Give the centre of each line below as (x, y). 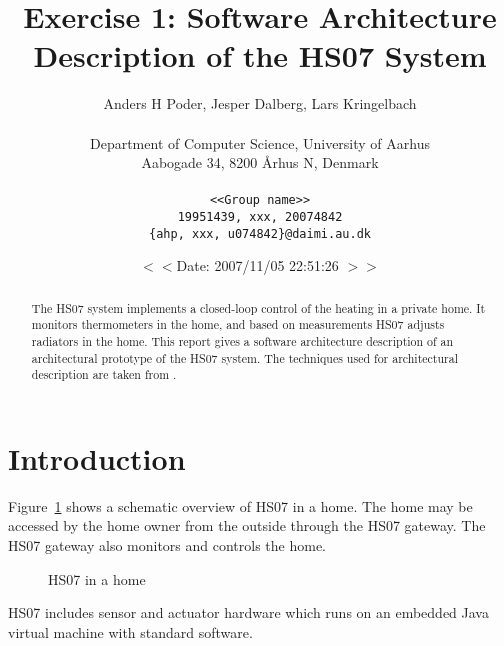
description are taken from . (104, 374)
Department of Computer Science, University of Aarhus (259, 142)
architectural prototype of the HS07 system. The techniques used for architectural (245, 357)
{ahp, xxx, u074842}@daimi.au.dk (260, 233)
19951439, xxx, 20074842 (260, 216)
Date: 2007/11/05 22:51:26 (257, 265)
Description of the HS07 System (260, 55)
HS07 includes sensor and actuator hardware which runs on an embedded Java (248, 612)
